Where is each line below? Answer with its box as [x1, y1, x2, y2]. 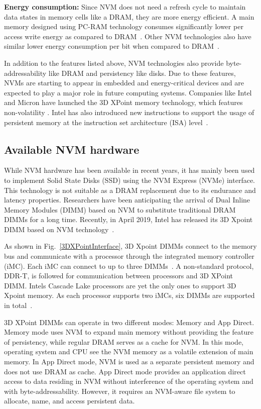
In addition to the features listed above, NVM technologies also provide [4, 57, 224, 68]
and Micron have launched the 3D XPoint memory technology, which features [4, 97, 243, 108]
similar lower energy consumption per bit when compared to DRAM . [4, 41, 219, 51]
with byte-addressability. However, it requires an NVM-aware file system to [4, 385, 235, 396]
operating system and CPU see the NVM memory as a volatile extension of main [4, 346, 253, 357]
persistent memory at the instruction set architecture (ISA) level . [4, 117, 208, 127]
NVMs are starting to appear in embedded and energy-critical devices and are [4, 77, 244, 88]
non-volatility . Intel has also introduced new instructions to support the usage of [4, 107, 254, 117]
